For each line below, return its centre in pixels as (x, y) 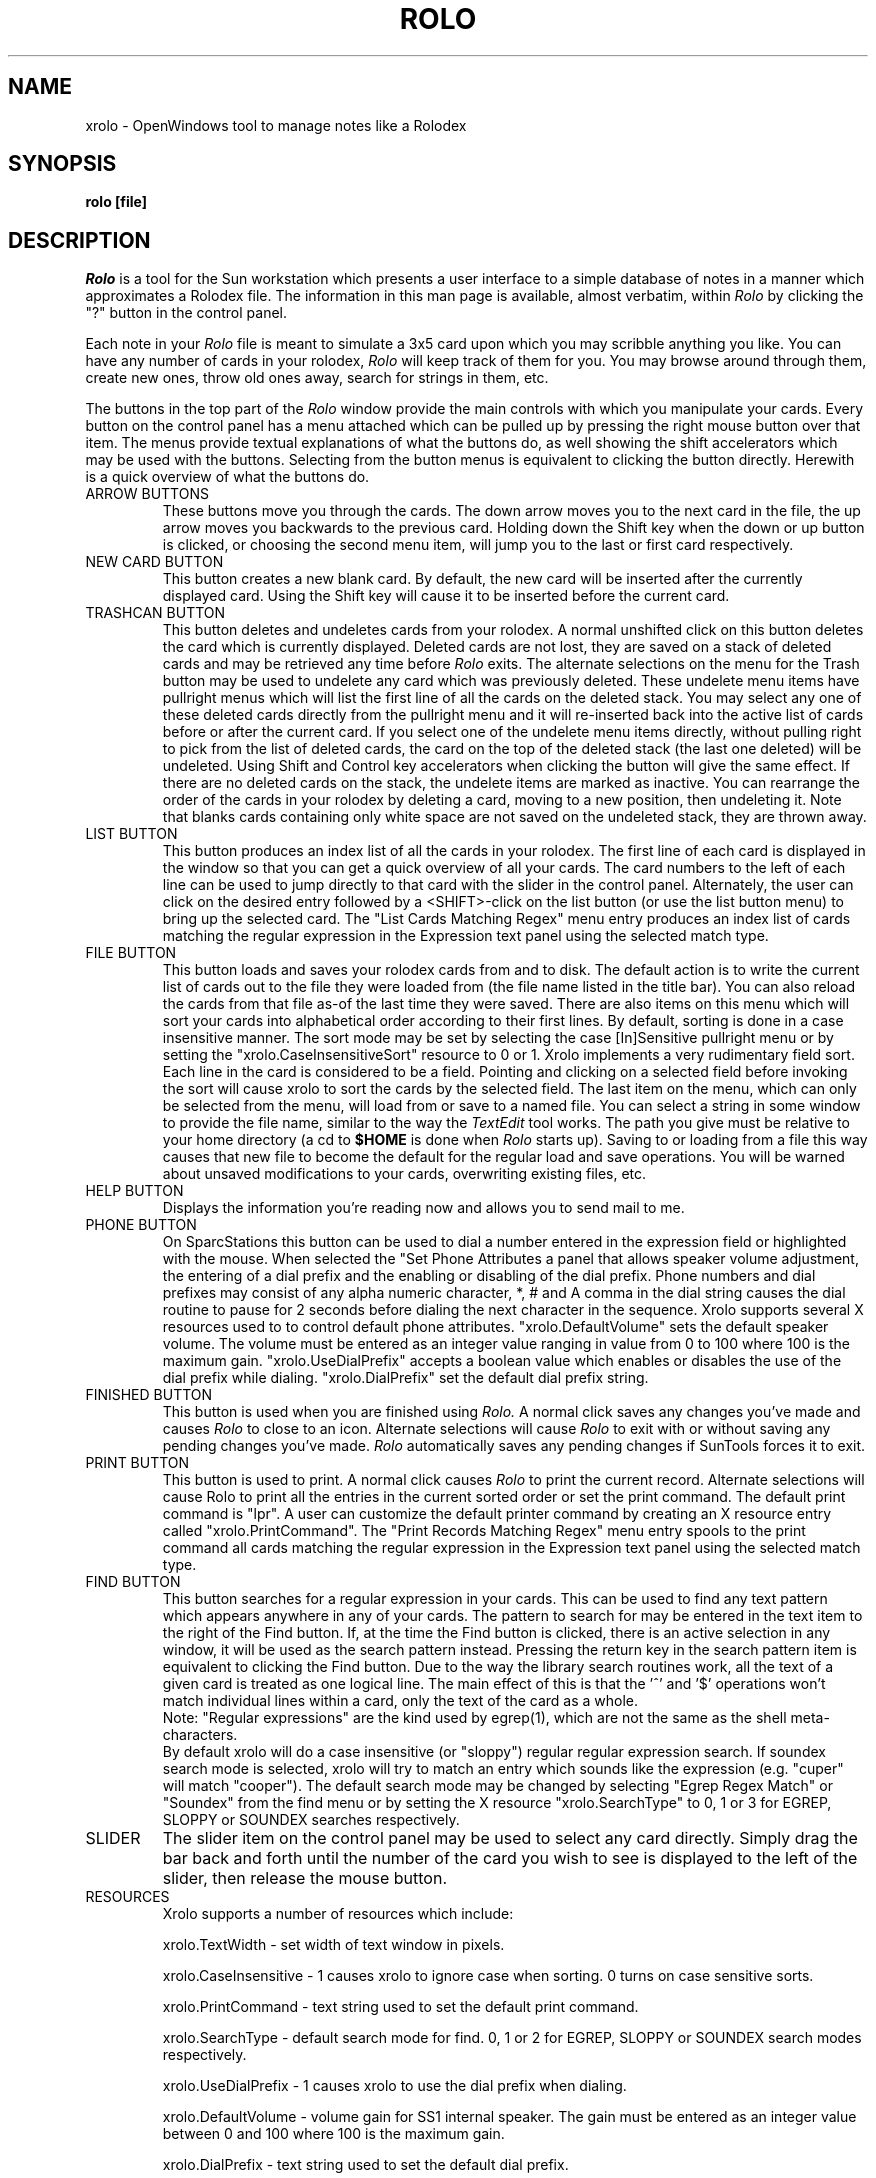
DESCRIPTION (79, 240)
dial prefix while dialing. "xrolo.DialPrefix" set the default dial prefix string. (405, 1378)
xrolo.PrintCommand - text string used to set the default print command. (400, 2007)
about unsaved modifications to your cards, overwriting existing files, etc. (404, 1174)
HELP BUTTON (134, 1191)
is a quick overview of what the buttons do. (227, 477)
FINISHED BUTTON (149, 1395)
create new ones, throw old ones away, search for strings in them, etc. (317, 378)
